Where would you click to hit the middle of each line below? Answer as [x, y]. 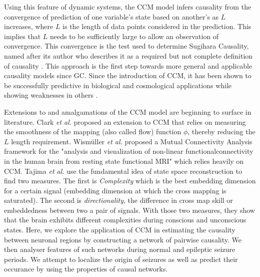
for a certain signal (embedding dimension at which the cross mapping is [115, 190]
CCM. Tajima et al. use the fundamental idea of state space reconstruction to [123, 171]
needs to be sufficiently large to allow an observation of [134, 36]
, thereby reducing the [221, 131]
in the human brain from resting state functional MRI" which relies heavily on [124, 161]
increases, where [29, 26]
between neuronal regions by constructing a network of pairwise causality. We [123, 239]
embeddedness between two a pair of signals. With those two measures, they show [129, 210]
